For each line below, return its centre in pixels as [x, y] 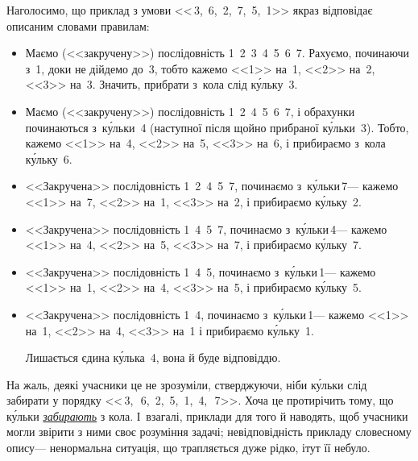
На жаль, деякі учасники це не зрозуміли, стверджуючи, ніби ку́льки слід [187, 384]
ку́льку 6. [49, 158]
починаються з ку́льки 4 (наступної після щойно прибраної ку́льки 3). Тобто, [217, 127]
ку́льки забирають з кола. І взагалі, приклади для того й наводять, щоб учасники [207, 415]
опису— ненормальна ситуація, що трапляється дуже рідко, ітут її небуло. [188, 448]
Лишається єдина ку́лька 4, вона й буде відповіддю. [153, 357]
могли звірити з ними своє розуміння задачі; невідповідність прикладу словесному [209, 432]
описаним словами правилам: [78, 25]
